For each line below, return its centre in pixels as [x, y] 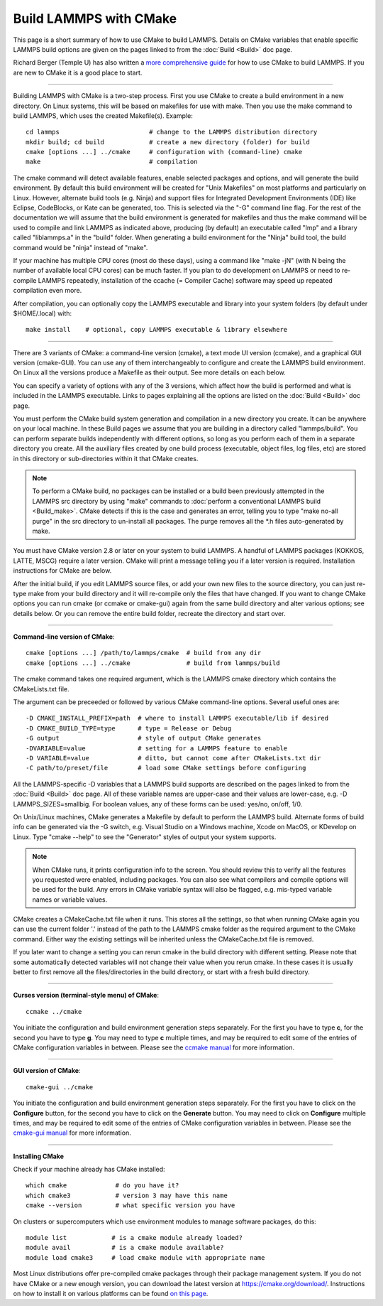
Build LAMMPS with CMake [95, 18]
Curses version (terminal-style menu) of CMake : [86, 995]
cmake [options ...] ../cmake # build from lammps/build [153, 663]
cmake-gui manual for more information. [72, 1133]
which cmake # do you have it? [102, 1186]
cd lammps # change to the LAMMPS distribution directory [172, 132]
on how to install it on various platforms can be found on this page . [111, 1294]
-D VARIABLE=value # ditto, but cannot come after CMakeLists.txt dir [173, 758]
